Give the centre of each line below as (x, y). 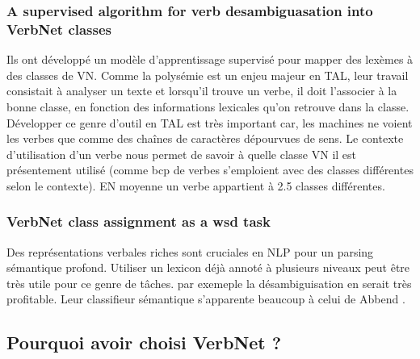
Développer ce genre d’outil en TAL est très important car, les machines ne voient (210, 122)
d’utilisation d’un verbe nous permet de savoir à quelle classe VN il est (182, 154)
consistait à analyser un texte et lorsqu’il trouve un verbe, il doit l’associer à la (202, 91)
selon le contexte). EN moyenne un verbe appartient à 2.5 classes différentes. (196, 185)
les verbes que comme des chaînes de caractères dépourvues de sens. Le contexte (205, 138)
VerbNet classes (59, 29)
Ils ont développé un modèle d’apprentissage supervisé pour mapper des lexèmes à (210, 59)
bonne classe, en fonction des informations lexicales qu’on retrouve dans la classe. (208, 106)
